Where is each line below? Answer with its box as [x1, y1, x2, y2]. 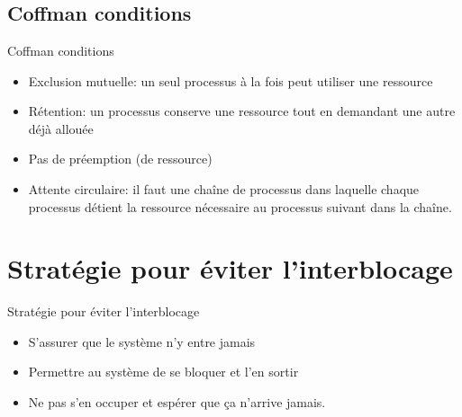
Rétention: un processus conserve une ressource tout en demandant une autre [28, 102, 456, 120]
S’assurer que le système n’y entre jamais [28, 332, 256, 350]
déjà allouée [28, 119, 94, 138]
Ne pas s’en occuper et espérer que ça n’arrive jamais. [28, 393, 326, 412]
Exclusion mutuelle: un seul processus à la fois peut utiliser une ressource [28, 71, 433, 90]
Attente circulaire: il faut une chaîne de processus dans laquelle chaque [28, 179, 420, 198]
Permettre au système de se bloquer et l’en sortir [28, 362, 299, 381]
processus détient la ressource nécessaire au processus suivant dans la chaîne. [28, 197, 452, 216]
